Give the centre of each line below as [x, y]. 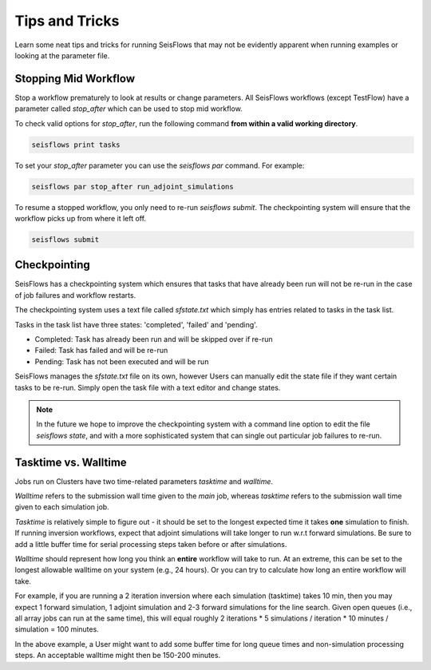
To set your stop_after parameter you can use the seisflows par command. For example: [160, 165]
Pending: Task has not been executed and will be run [122, 361]
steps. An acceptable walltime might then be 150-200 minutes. [118, 656]
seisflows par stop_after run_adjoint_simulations [133, 186]
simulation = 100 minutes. [57, 629]
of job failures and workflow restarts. [75, 295]
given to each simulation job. [62, 507]
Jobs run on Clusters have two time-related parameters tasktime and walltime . [144, 481]
